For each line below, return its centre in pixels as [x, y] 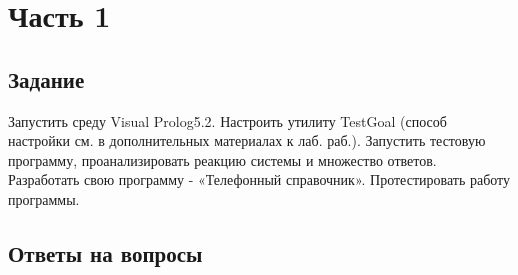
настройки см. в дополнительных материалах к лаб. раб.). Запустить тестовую [247, 140]
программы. [44, 198]
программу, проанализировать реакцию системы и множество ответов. [222, 159]
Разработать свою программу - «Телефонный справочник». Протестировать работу [259, 179]
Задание [46, 78]
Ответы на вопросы [105, 252]
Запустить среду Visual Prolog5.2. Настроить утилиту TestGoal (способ [227, 120]
